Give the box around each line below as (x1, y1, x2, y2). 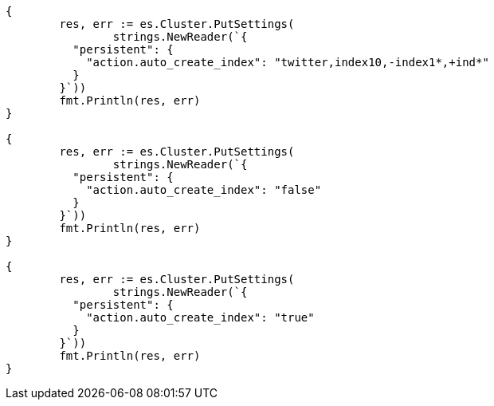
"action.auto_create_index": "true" (86, 311, 315, 324)
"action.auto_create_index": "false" (86, 183, 322, 196)
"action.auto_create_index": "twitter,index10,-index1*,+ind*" (86, 56, 489, 69)
